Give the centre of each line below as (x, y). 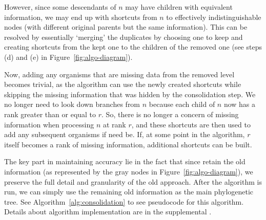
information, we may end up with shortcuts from (81, 17)
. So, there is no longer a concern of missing (170, 114)
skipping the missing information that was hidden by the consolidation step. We (130, 94)
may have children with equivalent (179, 7)
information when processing (49, 124)
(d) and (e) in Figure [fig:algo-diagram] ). (68, 57)
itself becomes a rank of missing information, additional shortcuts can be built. (128, 144)
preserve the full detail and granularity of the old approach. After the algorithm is (133, 181)
